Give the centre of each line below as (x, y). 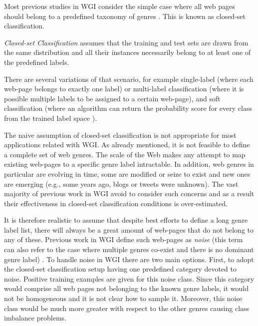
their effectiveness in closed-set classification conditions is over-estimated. (116, 203)
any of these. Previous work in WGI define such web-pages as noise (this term (124, 239)
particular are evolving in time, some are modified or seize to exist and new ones (127, 173)
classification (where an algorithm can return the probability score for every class (128, 108)
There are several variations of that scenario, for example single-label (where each (129, 79)
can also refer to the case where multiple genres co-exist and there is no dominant (129, 249)
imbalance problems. (35, 318)
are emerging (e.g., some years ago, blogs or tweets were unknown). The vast (121, 183)
